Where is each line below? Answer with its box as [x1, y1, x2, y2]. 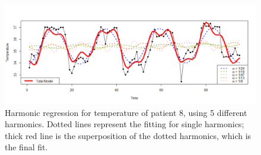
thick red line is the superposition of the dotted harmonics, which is [5, 129, 252, 141]
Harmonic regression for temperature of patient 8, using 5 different [5, 106, 247, 118]
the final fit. [5, 141, 48, 153]
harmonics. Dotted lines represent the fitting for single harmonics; [5, 118, 244, 130]
